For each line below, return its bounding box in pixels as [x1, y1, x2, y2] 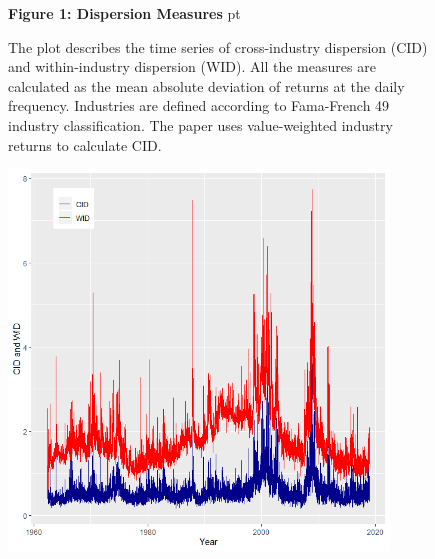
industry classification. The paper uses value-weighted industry [8, 114, 393, 135]
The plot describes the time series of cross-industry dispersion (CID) [8, 36, 428, 57]
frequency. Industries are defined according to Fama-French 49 [8, 95, 390, 116]
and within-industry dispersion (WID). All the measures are [8, 56, 376, 77]
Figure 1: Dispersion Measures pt [8, 3, 241, 23]
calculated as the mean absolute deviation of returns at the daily [8, 75, 405, 96]
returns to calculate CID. [8, 134, 162, 155]
